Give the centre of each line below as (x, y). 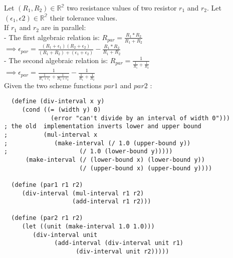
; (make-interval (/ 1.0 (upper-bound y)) (97, 143)
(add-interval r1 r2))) (112, 202)
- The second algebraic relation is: (56, 60)
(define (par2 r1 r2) (47, 218)
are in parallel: (64, 27)
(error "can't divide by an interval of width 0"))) (141, 118)
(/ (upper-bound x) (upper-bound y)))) (146, 168)
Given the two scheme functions (53, 85)
